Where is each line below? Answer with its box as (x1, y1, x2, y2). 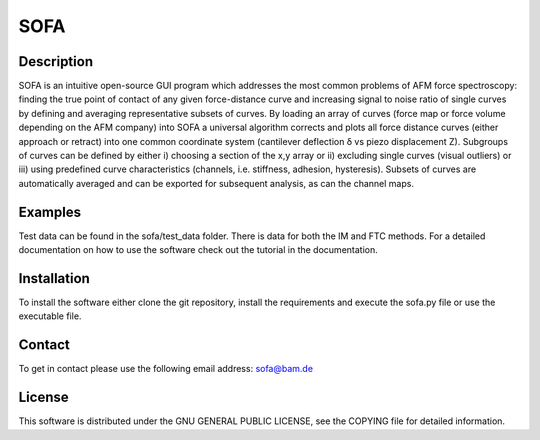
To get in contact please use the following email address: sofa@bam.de (18, 363, 314, 375)
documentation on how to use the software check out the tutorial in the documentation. (18, 244, 379, 256)
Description (18, 53, 94, 70)
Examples (18, 203, 82, 220)
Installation (18, 270, 90, 287)
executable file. (18, 310, 82, 322)
